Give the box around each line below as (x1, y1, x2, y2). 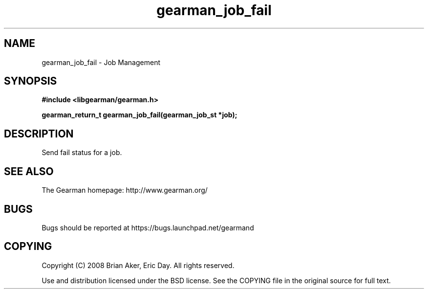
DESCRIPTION (4, 127, 74, 140)
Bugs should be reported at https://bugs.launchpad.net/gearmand (42, 223, 254, 232)
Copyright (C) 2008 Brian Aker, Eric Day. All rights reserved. (42, 261, 235, 270)
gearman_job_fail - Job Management (42, 58, 160, 67)
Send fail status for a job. (42, 148, 122, 157)
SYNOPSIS (4, 75, 57, 88)
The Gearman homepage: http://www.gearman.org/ (42, 186, 208, 195)
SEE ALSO (4, 165, 54, 178)
